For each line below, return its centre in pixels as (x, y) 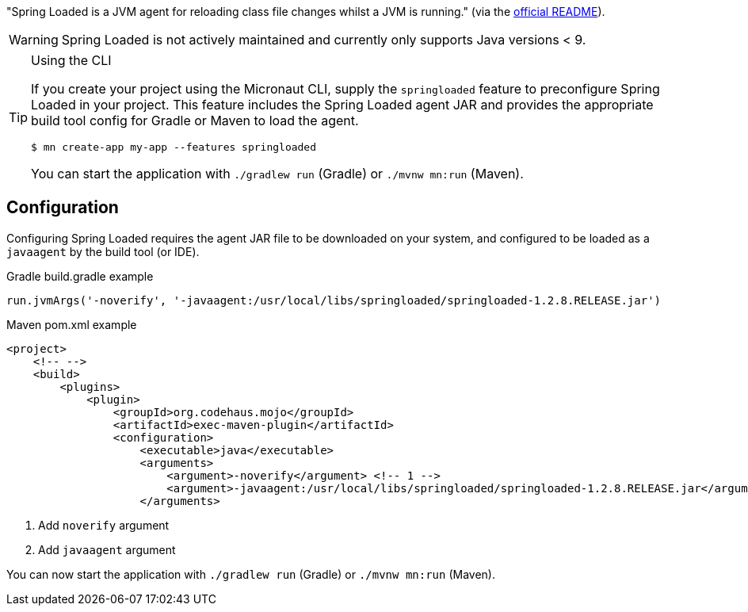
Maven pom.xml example (72, 324)
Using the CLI (71, 60)
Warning (34, 40)
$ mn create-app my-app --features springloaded (174, 147)
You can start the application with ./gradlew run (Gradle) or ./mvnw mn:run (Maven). (277, 174)
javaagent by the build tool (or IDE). (103, 251)
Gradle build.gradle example (80, 276)
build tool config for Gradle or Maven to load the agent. (195, 120)
